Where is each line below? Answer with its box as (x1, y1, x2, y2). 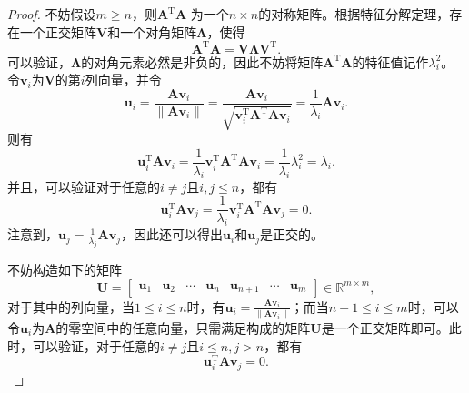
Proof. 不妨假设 (7, 5, 96, 23)
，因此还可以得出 (121, 225, 224, 244)
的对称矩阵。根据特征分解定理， (258, 5, 450, 23)
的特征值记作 (352, 52, 429, 71)
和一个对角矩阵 (107, 22, 197, 41)
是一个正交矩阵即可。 (321, 317, 449, 337)
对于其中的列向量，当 (7, 297, 135, 316)
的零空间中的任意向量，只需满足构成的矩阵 (55, 317, 311, 337)
